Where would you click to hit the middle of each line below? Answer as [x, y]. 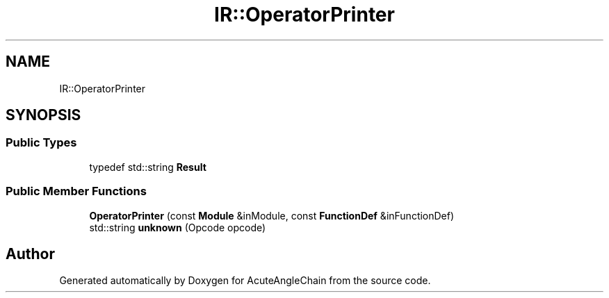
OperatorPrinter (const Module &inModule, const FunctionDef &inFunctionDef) [272, 215]
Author [30, 254]
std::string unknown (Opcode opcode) [178, 227]
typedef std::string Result [148, 167]
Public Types [41, 143]
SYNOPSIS [43, 115]
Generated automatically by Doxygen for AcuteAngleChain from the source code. [245, 281]
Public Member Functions [76, 191]
